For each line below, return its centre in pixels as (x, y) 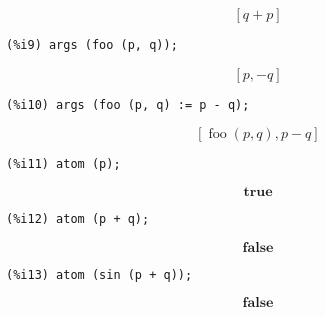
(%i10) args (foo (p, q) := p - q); (128, 104)
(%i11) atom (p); (63, 164)
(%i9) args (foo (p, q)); (92, 45)
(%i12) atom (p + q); (78, 218)
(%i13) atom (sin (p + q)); (99, 274)
